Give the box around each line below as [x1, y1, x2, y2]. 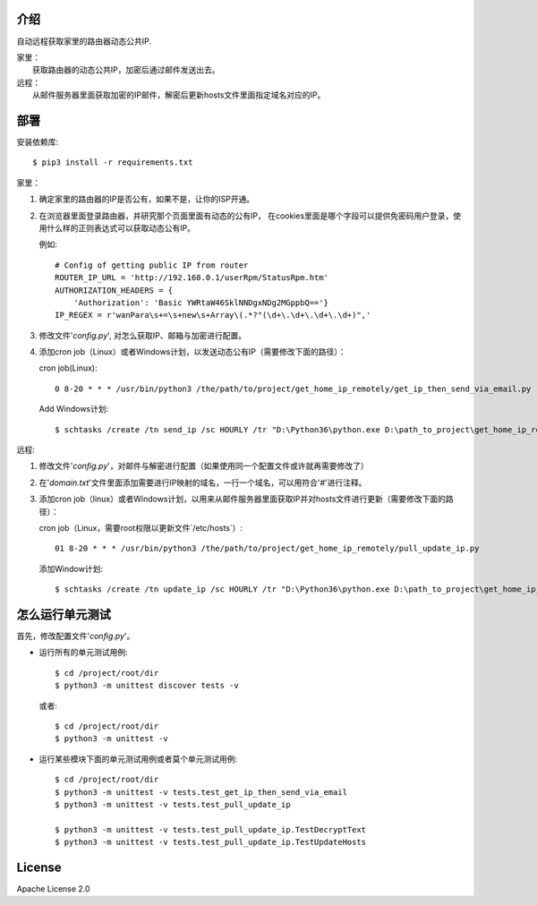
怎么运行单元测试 [16, 607, 111, 622]
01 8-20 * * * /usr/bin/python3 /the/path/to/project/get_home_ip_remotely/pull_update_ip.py [55, 543, 480, 554]
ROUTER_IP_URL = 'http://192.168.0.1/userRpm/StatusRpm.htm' [55, 273, 328, 283]
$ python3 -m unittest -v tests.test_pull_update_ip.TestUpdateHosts [55, 837, 367, 848]
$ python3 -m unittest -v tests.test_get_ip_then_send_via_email [55, 787, 348, 797]
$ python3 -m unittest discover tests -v [55, 680, 239, 691]
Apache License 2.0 [16, 884, 90, 894]
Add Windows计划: [38, 404, 109, 414]
